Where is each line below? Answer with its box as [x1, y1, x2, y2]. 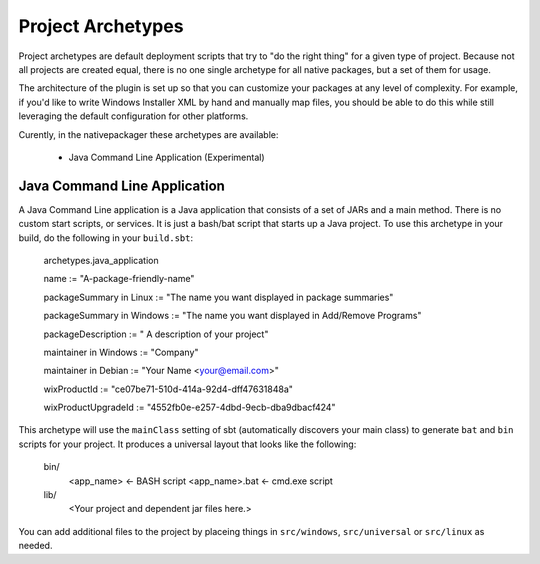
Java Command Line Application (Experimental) [68, 151, 265, 163]
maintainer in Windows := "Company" [43, 346, 199, 358]
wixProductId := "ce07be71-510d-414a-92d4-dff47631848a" [43, 383, 294, 395]
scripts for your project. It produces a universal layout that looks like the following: [18, 438, 357, 450]
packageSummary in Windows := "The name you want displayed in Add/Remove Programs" [43, 310, 422, 322]
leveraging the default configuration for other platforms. [18, 110, 249, 122]
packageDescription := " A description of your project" [43, 328, 269, 340]
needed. [18, 540, 53, 552]
